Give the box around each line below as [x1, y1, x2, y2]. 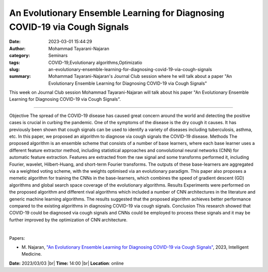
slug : [9, 66, 20, 72]
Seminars [48, 53, 68, 59]
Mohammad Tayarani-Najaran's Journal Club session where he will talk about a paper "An [48, 73, 232, 79]
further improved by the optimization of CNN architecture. [9, 216, 128, 223]
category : [9, 53, 30, 59]
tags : [9, 60, 20, 66]
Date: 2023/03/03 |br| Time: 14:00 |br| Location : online [9, 260, 124, 266]
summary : [9, 73, 31, 79]
